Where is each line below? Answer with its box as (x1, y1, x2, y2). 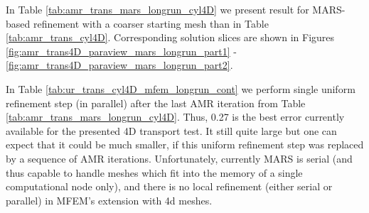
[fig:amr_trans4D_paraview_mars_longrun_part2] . (6, 58, 233, 72)
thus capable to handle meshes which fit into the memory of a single (6, 165, 303, 180)
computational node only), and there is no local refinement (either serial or (6, 179, 333, 194)
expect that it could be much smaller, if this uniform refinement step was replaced (6, 137, 364, 152)
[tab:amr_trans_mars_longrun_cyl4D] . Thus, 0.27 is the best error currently (6, 109, 345, 124)
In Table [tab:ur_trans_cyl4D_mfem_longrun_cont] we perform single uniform (6, 81, 355, 96)
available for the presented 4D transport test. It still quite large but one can (6, 123, 337, 138)
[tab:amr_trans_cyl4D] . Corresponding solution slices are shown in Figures (6, 30, 335, 45)
